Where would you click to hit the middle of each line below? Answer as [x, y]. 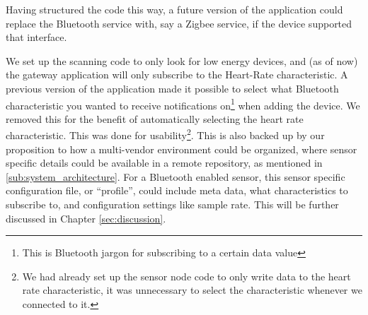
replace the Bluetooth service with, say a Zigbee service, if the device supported [179, 23]
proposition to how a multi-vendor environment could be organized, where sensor [182, 149]
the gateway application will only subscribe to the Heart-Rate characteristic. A [177, 75]
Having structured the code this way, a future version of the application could [174, 9]
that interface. [36, 37]
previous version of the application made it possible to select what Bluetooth [172, 88]
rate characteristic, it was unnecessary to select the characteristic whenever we [192, 290]
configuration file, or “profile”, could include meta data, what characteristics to [177, 190]
